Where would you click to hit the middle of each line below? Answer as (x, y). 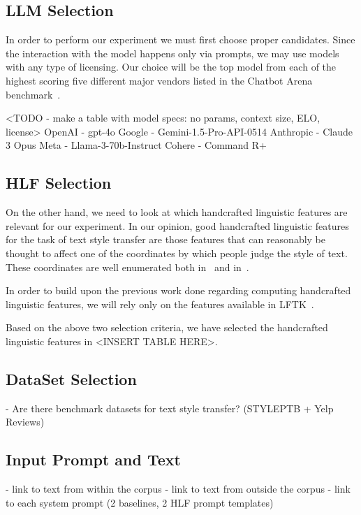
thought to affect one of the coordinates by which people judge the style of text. (177, 253)
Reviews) (25, 422)
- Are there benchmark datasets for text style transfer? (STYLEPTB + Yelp (170, 408)
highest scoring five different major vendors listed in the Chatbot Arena (159, 80)
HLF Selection (59, 183)
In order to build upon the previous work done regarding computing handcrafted (178, 290)
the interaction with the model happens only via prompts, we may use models (172, 53)
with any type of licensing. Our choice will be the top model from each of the (171, 67)
